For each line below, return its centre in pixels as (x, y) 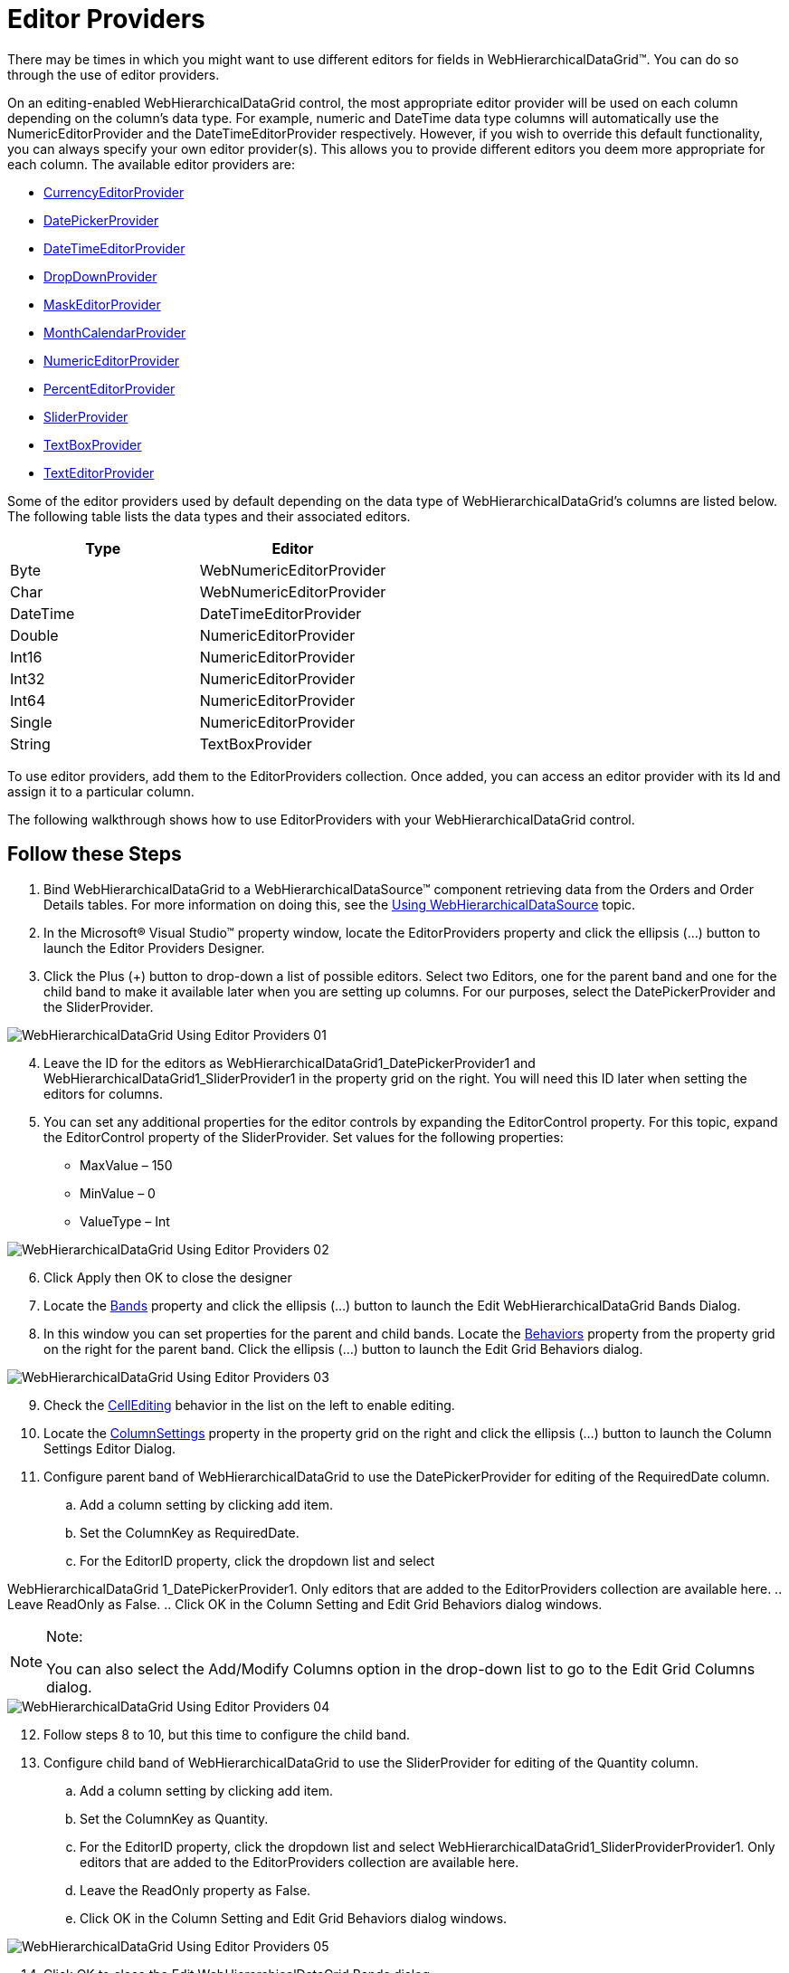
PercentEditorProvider (109, 388)
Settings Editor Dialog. (110, 1448)
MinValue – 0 (118, 1193)
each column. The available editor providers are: (151, 164)
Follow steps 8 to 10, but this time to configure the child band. (227, 1734)
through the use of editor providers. (114, 74)
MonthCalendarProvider (115, 332)
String (30, 743)
